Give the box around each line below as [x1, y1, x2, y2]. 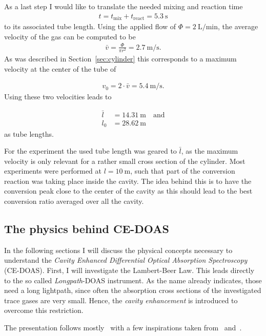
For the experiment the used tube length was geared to [4, 145, 177, 156]
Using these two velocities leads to [4, 91, 112, 102]
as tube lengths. [4, 128, 54, 139]
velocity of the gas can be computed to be [4, 31, 136, 41]
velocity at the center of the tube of [4, 63, 116, 74]
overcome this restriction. [4, 305, 84, 316]
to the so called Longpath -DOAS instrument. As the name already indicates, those [4, 275, 262, 285]
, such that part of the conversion [130, 165, 235, 176]
